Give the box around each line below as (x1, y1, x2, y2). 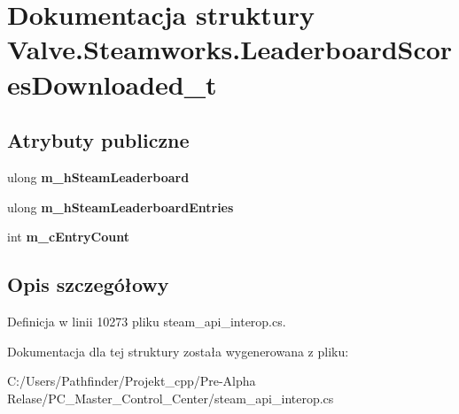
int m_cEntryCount (7, 227, 129, 246)
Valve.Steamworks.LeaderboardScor (7, 31, 453, 67)
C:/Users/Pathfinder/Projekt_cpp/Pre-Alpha (7, 372, 256, 390)
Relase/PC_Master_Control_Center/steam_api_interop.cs (7, 388, 334, 407)
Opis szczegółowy (7, 271, 169, 298)
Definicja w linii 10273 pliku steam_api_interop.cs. (7, 311, 286, 330)
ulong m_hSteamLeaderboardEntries (7, 197, 234, 216)
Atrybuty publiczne (7, 126, 190, 154)
